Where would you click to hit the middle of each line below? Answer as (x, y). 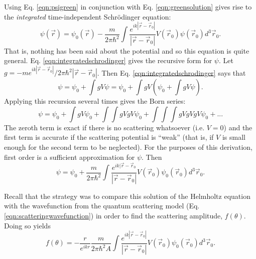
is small (234, 137)
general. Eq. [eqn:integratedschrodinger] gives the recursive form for (108, 60)
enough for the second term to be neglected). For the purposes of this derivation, (128, 147)
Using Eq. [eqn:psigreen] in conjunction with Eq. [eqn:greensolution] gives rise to (128, 7)
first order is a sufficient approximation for (70, 157)
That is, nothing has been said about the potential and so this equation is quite (127, 50)
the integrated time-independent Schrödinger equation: (88, 16)
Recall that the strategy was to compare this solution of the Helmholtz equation (127, 196)
